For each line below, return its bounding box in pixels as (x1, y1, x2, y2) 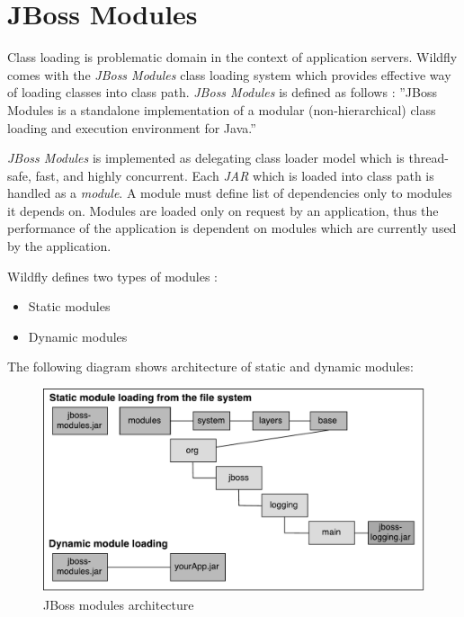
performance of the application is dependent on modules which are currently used (7, 219, 457, 237)
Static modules (28, 297, 111, 316)
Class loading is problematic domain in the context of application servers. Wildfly (7, 48, 458, 67)
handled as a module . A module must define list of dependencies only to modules (7, 183, 452, 202)
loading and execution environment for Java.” (7, 118, 256, 137)
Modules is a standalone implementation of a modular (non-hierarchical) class (7, 100, 436, 119)
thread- (408, 148, 449, 167)
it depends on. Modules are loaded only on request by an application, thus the (7, 201, 439, 219)
